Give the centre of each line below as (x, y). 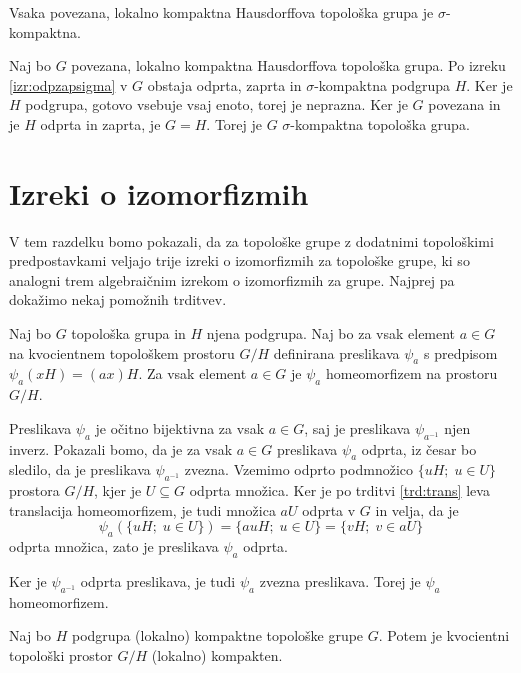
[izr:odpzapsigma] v (68, 84)
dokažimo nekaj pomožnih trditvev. (118, 299)
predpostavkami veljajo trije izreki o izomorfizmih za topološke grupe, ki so (239, 260)
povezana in (464, 104)
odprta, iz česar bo (419, 448)
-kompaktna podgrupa (382, 84)
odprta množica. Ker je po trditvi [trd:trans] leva (339, 490)
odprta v (329, 509)
